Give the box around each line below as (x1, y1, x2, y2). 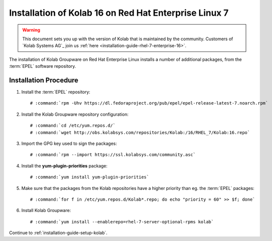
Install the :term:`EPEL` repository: (21, 89, 90, 95)
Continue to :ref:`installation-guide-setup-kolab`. (9, 230, 108, 236)
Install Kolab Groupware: (21, 208, 71, 214)
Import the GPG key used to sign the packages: (21, 140, 117, 146)
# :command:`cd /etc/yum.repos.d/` (30, 123, 116, 129)
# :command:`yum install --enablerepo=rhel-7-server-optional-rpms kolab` (30, 219, 214, 224)
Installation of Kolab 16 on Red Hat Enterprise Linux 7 (9, 7, 229, 18)
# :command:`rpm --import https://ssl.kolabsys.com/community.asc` (30, 152, 196, 158)
